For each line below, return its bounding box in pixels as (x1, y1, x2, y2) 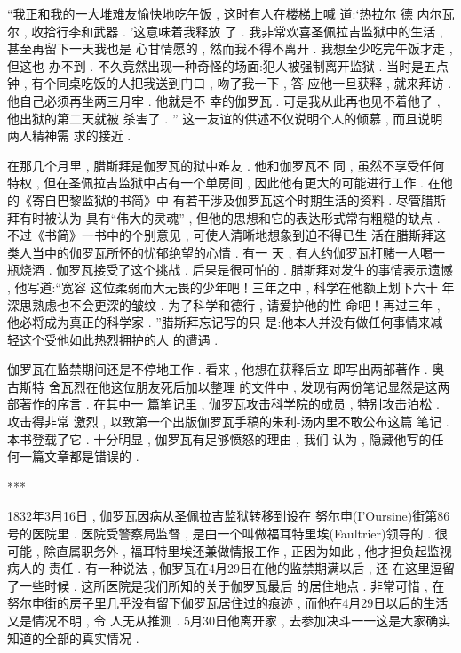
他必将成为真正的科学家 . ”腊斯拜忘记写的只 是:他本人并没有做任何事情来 (7, 313, 431, 331)
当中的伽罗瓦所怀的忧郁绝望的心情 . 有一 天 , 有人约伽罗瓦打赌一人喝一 (31, 243, 446, 261)
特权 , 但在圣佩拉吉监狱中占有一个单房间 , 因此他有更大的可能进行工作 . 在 (7, 173, 441, 192)
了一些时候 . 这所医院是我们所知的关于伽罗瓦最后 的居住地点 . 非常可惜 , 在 (7, 576, 445, 594)
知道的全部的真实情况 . (7, 628, 139, 647)
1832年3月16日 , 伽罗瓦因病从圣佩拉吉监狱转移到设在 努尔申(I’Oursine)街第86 (7, 506, 450, 525)
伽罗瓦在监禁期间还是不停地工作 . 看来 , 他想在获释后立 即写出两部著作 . (7, 360, 428, 378)
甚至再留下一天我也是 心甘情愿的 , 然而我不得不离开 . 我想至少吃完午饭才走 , (7, 39, 453, 58)
